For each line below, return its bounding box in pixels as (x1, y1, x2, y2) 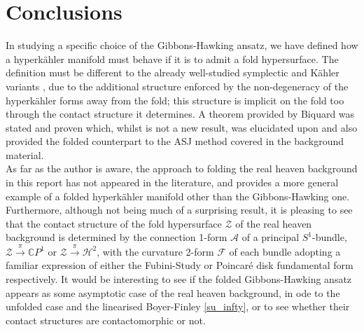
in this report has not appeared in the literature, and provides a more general (6, 175, 339, 190)
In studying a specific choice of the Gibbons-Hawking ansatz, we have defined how (6, 38, 358, 53)
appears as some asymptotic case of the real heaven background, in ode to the (6, 285, 340, 300)
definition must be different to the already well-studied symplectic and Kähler (6, 65, 339, 80)
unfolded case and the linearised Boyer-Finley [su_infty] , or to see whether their (6, 299, 350, 314)
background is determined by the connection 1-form (6, 230, 227, 244)
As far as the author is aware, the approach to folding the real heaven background (6, 161, 358, 176)
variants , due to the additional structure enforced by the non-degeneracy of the (6, 78, 349, 93)
